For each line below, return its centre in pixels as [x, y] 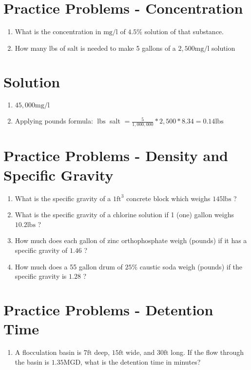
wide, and [140, 352]
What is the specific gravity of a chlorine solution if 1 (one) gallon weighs [124, 215]
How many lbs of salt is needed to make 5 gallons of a [95, 48]
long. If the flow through [207, 352]
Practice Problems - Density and [116, 155]
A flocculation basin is [48, 352]
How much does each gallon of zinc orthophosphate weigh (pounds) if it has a [131, 240]
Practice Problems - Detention [108, 309]
